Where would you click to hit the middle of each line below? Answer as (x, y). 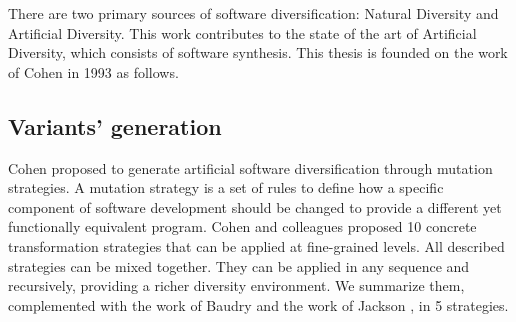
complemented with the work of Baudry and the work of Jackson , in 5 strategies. (258, 304)
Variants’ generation (115, 125)
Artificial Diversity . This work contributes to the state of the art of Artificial (242, 32)
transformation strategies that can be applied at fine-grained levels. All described (256, 245)
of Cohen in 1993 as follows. (93, 71)
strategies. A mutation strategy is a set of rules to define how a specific (226, 187)
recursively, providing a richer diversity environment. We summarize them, (236, 285)
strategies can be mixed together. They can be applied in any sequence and (239, 265)
